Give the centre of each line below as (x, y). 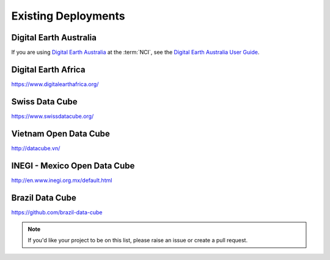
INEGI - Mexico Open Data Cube (73, 166)
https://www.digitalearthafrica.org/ (55, 84)
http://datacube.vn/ (36, 148)
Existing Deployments (68, 16)
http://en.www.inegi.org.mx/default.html (62, 180)
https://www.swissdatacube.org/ (53, 116)
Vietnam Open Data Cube (61, 133)
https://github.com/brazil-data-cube (57, 212)
